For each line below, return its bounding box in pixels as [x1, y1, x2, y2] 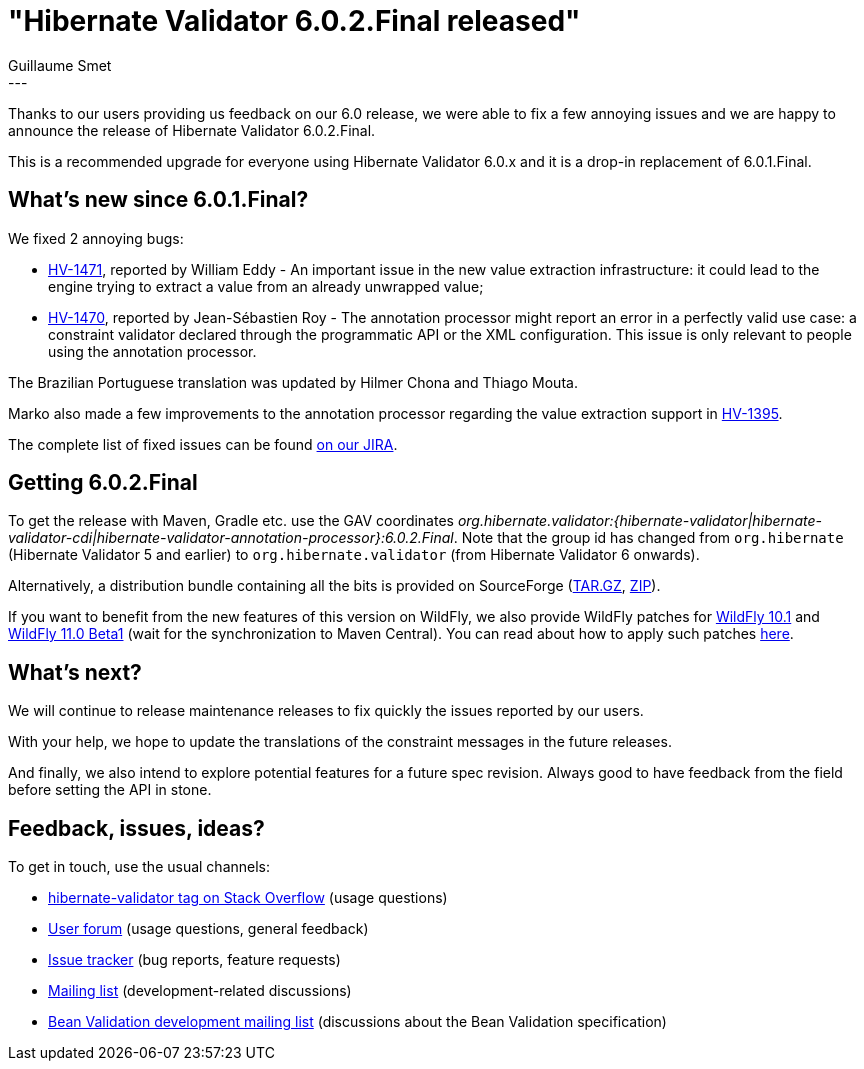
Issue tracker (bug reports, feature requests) [48, 951, 341, 969]
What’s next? [8, 659, 142, 685]
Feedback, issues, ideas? [8, 815, 265, 841]
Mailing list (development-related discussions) [48, 982, 352, 1000]
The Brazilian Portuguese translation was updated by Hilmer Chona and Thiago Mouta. [8, 373, 578, 391]
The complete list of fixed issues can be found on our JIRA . [8, 435, 398, 453]
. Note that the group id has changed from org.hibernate [453, 529, 844, 547]
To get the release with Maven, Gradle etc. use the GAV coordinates [8, 512, 454, 530]
